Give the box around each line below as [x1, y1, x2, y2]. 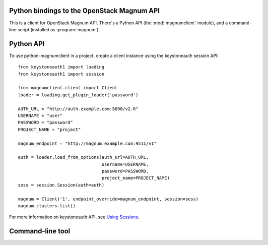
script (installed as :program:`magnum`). [17, 26, 100, 32]
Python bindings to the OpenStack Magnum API [9, 6, 160, 15]
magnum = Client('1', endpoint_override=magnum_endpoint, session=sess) [18, 196, 199, 202]
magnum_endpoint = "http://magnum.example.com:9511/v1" [18, 140, 157, 146]
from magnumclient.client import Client [18, 85, 118, 91]
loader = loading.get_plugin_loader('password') [18, 92, 138, 98]
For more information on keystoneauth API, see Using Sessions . [9, 214, 139, 220]
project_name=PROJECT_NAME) [101, 175, 170, 181]
